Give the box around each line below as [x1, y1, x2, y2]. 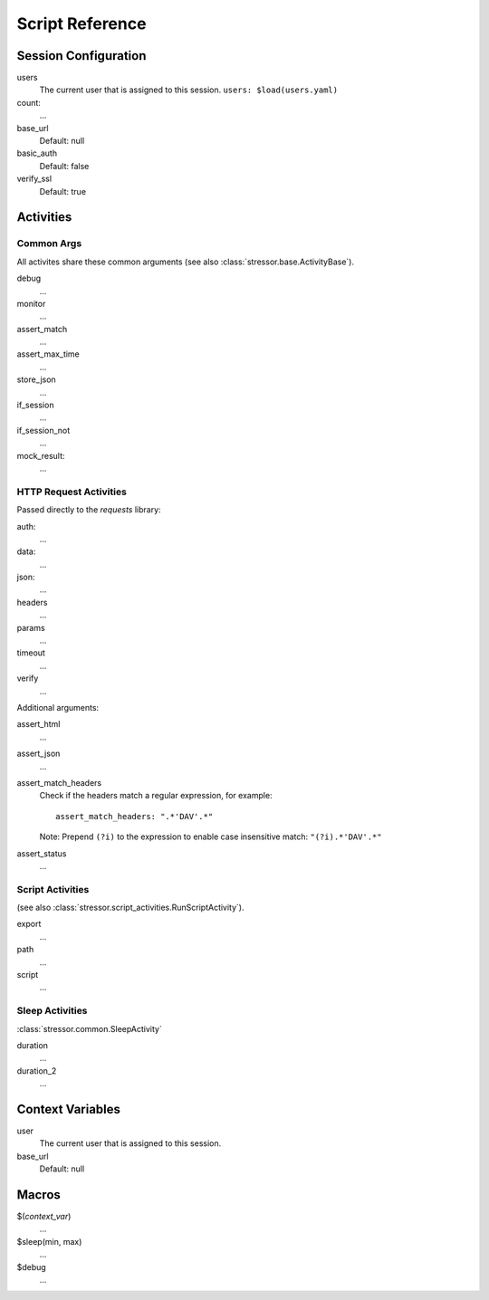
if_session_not [16, 425, 71, 435]
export [16, 919, 42, 930]
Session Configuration [16, 48, 147, 63]
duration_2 [16, 1065, 57, 1076]
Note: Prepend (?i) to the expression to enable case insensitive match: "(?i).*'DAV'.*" [39, 831, 382, 842]
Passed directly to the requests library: [16, 504, 162, 515]
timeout [16, 647, 45, 658]
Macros [16, 1187, 61, 1202]
